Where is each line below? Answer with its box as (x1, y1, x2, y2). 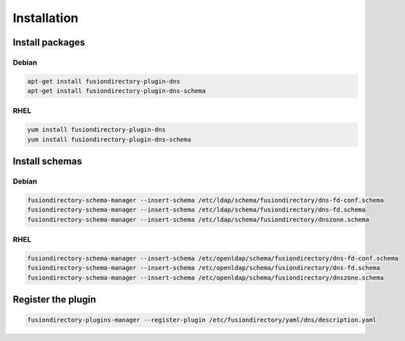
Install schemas (12, 156, 82, 167)
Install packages (12, 37, 86, 48)
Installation (12, 10, 79, 25)
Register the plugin (12, 293, 97, 305)
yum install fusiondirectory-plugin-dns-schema (27, 135, 191, 143)
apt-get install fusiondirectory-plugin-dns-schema (27, 87, 206, 95)
